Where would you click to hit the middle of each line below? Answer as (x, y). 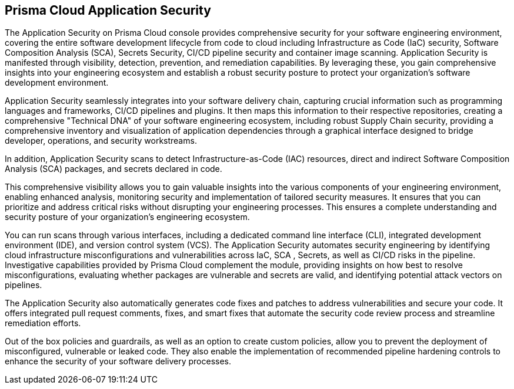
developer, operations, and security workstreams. (101, 141)
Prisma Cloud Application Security (108, 10)
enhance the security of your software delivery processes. (118, 361)
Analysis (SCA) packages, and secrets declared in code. (114, 169)
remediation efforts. (43, 323)
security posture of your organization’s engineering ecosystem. (127, 217)
